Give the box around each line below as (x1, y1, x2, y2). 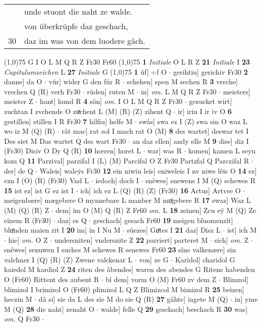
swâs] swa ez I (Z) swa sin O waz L (139, 116, 247, 126)
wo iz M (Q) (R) (4, 126, 55, 136)
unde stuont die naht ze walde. (24, 6, 133, 17)
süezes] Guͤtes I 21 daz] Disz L (127, 225, 221, 235)
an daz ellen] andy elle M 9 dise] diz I (132, 135, 249, 146)
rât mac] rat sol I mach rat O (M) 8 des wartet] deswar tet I (61, 126, 249, 136)
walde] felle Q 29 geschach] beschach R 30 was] (101, 303, 248, 314)
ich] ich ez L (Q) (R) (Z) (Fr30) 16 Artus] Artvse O (80, 185, 241, 195)
